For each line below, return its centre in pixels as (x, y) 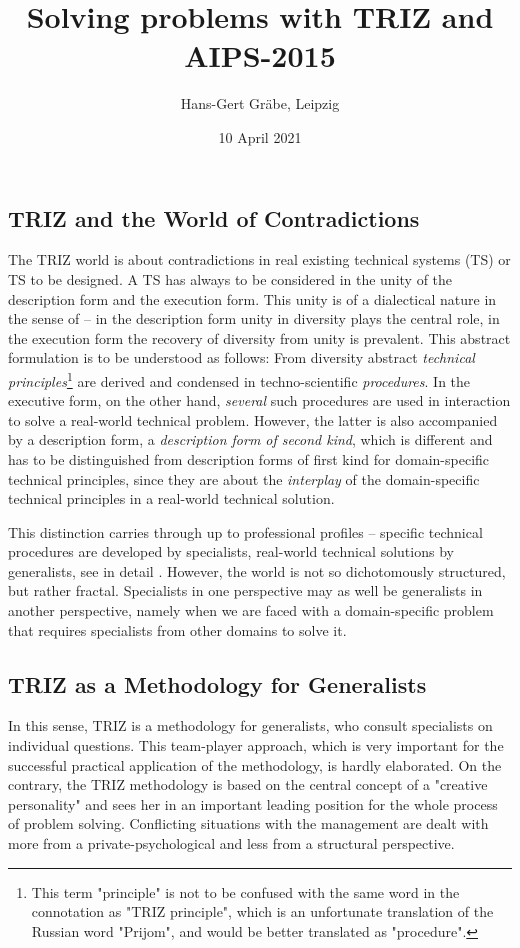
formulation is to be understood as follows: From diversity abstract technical (241, 357)
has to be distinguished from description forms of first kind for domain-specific (249, 458)
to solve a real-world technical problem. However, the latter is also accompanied (253, 419)
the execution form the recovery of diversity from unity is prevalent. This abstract (259, 337)
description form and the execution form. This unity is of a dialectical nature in (252, 298)
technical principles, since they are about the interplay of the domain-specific (244, 478)
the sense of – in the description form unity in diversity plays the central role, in (254, 318)
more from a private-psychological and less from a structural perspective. (231, 843)
